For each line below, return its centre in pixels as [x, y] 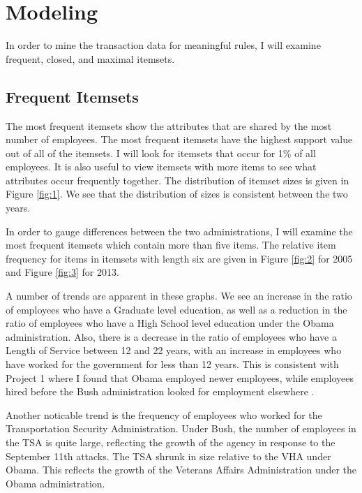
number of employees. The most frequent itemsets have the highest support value [179, 139]
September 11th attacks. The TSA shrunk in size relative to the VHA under [168, 456]
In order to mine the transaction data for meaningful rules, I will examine [163, 45]
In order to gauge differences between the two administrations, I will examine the [179, 231]
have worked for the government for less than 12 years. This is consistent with [172, 364]
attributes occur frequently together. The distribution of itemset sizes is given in [178, 180]
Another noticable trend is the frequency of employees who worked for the [164, 414]
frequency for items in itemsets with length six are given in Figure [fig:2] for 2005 [179, 258]
